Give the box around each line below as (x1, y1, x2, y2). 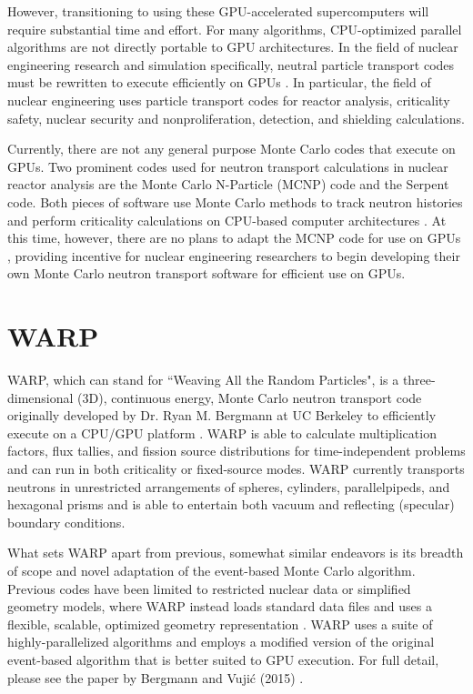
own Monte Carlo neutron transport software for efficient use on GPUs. (7, 264, 406, 283)
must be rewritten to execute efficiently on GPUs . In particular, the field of (7, 73, 431, 92)
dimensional (7, 387, 74, 407)
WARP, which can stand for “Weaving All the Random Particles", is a (7, 370, 399, 389)
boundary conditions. (7, 512, 126, 531)
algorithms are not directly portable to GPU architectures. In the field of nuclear (7, 37, 458, 56)
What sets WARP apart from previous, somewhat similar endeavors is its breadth (7, 543, 464, 562)
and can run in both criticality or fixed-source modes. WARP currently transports (7, 459, 465, 478)
